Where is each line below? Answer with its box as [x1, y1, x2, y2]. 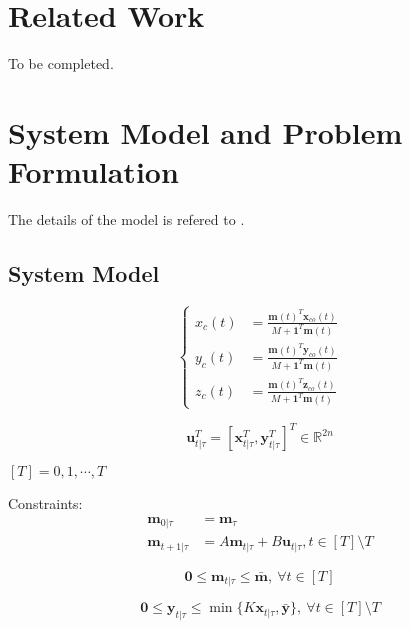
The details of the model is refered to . [8, 209, 245, 230]
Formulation [8, 151, 179, 192]
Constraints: [8, 493, 83, 514]
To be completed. [8, 53, 114, 74]
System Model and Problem [8, 111, 403, 152]
